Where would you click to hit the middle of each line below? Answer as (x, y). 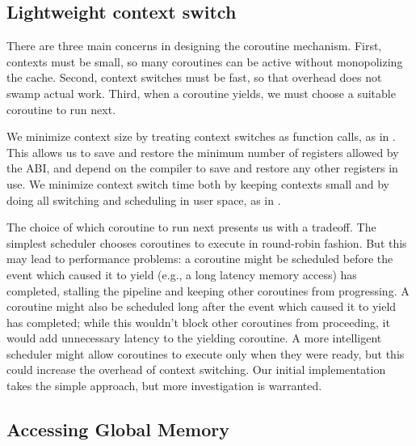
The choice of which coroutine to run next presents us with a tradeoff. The (191, 227)
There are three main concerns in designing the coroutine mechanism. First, (194, 46)
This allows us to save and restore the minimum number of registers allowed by (203, 152)
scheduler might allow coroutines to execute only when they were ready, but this (206, 353)
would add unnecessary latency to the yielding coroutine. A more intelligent (194, 338)
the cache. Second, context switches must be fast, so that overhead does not (194, 77)
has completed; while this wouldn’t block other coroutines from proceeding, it (198, 322)
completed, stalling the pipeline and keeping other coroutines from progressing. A (208, 290)
